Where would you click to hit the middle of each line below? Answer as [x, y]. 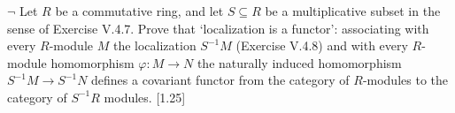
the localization [154, 45]
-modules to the [405, 80]
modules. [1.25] [145, 97]
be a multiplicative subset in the [353, 11]
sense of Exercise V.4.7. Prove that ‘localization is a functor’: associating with [218, 28]
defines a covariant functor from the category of [220, 80]
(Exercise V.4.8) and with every [322, 45]
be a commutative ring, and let [139, 11]
